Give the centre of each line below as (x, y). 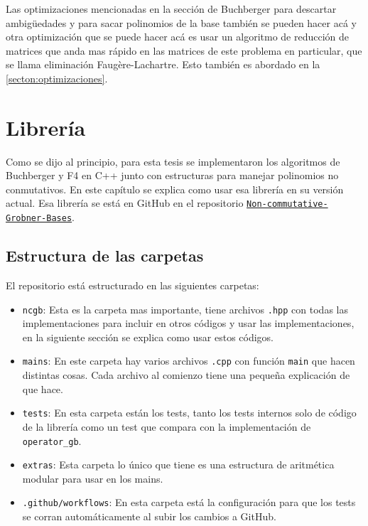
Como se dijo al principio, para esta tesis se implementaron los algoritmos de (173, 161)
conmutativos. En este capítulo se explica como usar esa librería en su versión (175, 189)
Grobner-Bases (39, 219)
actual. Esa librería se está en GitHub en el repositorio (125, 203)
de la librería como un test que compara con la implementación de (167, 426)
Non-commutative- (287, 204)
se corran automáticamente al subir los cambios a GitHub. (149, 516)
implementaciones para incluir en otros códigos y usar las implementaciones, (188, 323)
